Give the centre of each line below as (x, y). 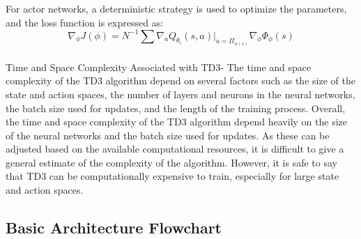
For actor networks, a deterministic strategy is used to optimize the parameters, (176, 8)
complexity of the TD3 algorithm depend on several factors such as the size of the (180, 80)
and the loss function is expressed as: (85, 22)
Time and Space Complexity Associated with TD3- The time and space (159, 67)
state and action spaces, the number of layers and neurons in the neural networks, (180, 94)
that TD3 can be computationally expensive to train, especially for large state (172, 176)
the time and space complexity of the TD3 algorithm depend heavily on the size (176, 122)
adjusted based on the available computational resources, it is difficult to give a (175, 149)
